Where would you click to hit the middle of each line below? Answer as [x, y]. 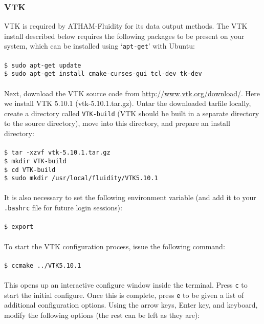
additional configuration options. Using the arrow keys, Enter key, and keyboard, [131, 305]
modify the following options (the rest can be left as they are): [102, 315]
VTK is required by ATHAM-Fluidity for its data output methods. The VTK [126, 26]
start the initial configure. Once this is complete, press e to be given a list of [124, 295]
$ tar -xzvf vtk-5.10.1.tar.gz [57, 153]
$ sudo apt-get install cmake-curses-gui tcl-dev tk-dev [103, 74]
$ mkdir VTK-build [35, 161]
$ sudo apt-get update [43, 65]
